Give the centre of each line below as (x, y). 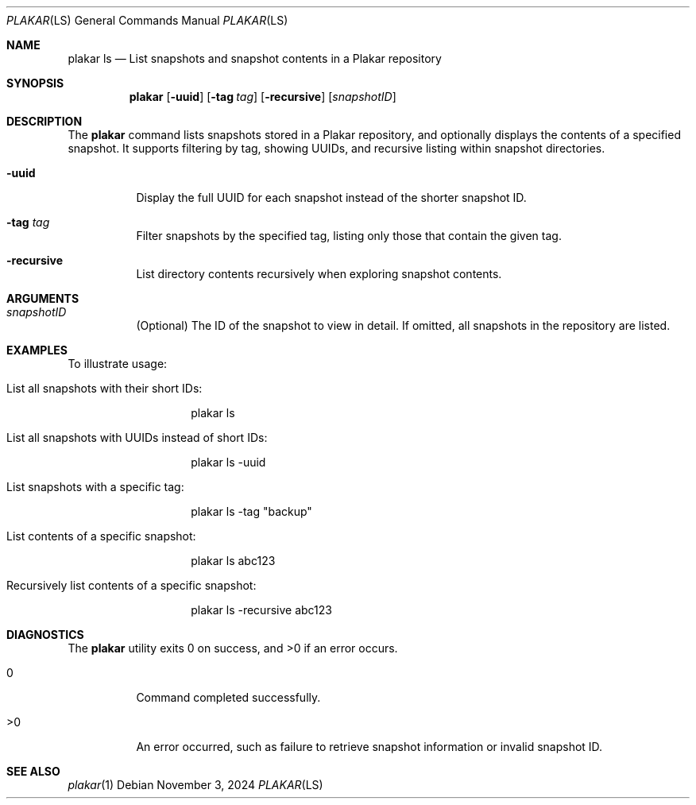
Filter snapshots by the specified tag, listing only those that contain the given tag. (349, 236)
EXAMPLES (37, 350)
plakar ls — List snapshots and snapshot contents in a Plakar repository (255, 58)
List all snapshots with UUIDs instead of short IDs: (137, 437)
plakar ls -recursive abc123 (261, 610)
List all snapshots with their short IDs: (104, 388)
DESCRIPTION (44, 121)
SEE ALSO (33, 771)
